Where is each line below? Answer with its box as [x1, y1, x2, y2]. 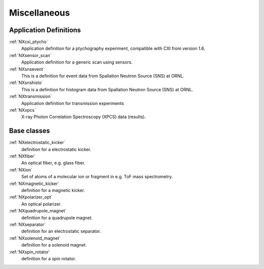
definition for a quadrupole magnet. [21, 215, 93, 221]
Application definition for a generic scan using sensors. [21, 59, 133, 65]
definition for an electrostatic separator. [21, 228, 101, 234]
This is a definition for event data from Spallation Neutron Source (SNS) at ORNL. [21, 73, 184, 79]
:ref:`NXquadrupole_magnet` [9, 208, 67, 214]
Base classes [9, 127, 50, 135]
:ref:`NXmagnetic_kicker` [9, 181, 60, 186]
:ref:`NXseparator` [9, 221, 46, 227]
